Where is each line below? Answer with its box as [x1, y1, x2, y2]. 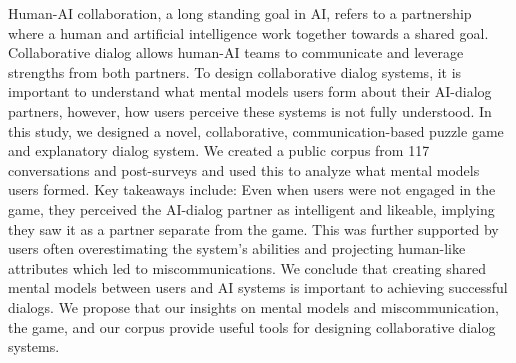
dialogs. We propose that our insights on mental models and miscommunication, [8, 296, 499, 317]
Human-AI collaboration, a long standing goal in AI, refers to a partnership [8, 3, 472, 23]
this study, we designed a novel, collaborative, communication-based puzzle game [8, 120, 504, 141]
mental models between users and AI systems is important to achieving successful [8, 277, 508, 298]
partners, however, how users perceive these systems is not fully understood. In [8, 100, 492, 121]
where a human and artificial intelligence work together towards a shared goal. [8, 22, 489, 43]
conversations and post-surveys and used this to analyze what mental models [8, 159, 480, 180]
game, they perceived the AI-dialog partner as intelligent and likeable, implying [8, 198, 495, 219]
